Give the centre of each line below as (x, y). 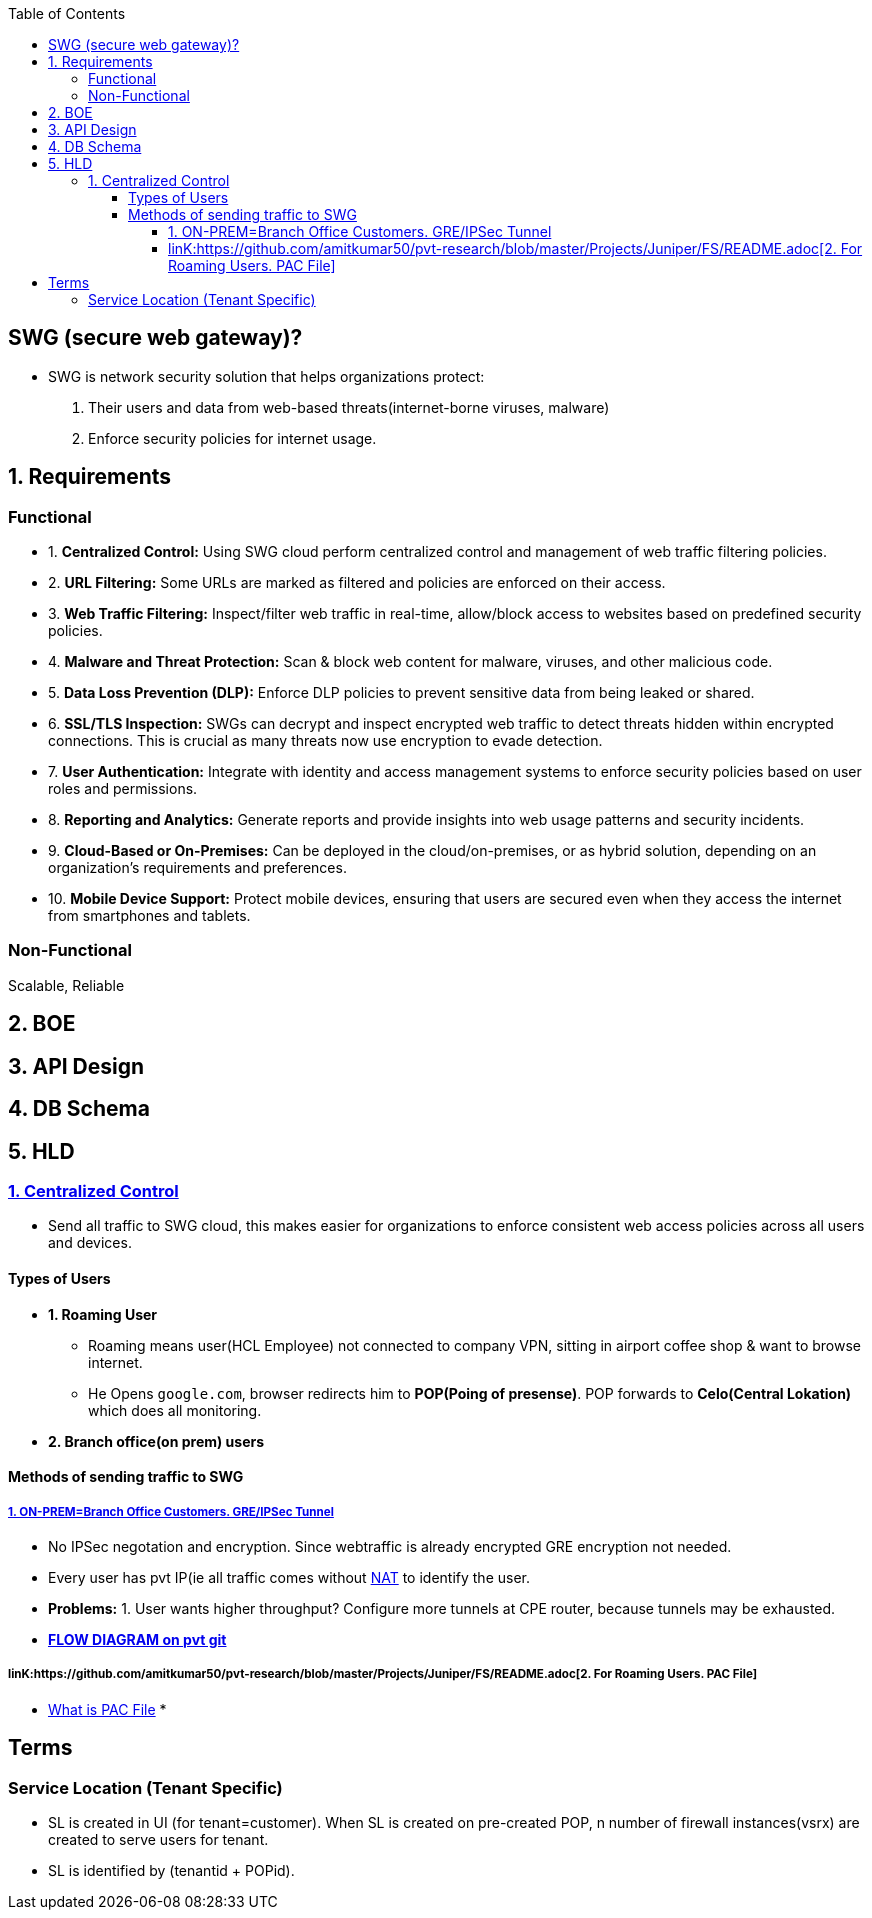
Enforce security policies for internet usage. (232, 438)
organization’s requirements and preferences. (197, 868)
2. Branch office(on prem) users (156, 1441)
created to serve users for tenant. (158, 1839)
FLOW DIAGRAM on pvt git (137, 1639)
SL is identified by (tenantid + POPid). (171, 1870)
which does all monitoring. (175, 1410)
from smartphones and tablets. (149, 916)
